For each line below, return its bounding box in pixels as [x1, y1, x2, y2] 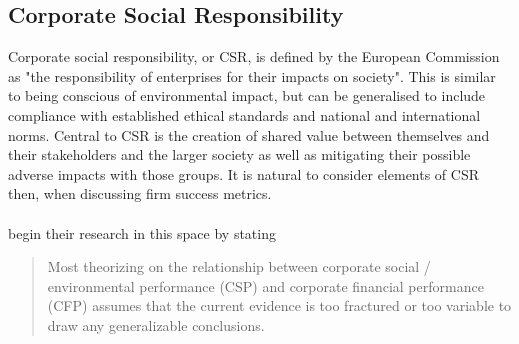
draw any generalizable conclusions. [47, 314, 265, 335]
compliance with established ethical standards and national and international [8, 104, 481, 125]
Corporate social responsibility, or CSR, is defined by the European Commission [8, 46, 500, 67]
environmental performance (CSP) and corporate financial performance [47, 275, 484, 296]
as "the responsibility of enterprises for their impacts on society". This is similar [8, 65, 496, 86]
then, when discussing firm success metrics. [8, 183, 272, 204]
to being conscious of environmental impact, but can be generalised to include [8, 85, 486, 106]
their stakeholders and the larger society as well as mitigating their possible [8, 144, 471, 165]
